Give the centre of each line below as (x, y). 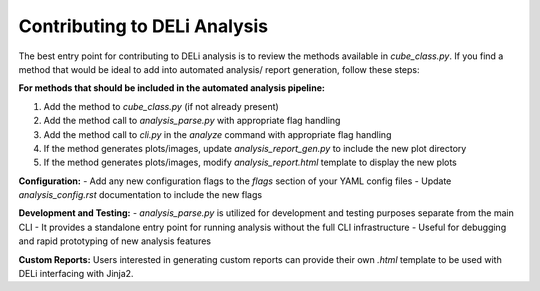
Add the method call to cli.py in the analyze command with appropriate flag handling (217, 134)
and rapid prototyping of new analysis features (115, 241)
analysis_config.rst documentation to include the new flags (140, 195)
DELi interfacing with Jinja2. (76, 274)
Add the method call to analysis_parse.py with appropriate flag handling (192, 121)
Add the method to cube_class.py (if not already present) (161, 106)
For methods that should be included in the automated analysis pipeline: (171, 88)
